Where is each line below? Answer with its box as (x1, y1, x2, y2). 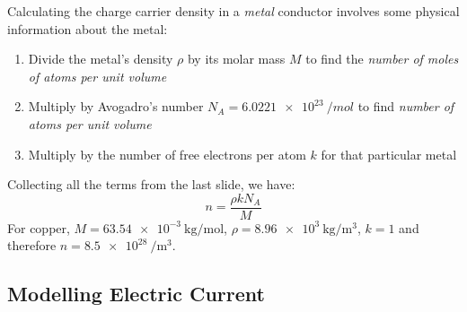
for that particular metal (321, 144, 457, 163)
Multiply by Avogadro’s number (28, 97, 204, 116)
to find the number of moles (305, 49, 459, 68)
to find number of (357, 97, 454, 116)
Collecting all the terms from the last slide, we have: (7, 175, 295, 194)
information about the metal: (7, 19, 168, 38)
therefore (7, 236, 57, 255)
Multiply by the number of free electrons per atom (28, 144, 306, 163)
